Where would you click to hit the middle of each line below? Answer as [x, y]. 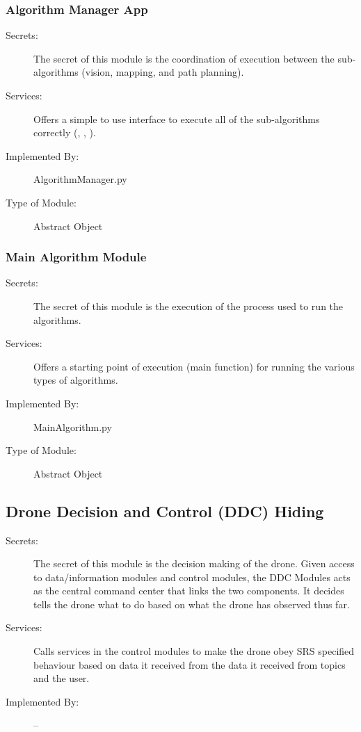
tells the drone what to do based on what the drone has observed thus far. [192, 604]
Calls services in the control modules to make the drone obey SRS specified [194, 651]
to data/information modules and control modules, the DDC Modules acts [192, 577]
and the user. [62, 678]
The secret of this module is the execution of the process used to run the [188, 306]
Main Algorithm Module [76, 257]
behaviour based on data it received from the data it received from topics [190, 664]
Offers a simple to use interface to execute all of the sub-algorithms [177, 119]
